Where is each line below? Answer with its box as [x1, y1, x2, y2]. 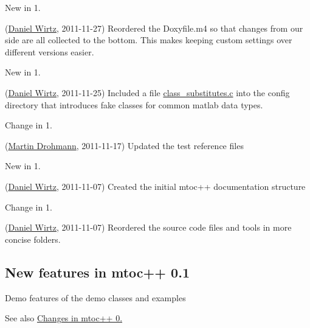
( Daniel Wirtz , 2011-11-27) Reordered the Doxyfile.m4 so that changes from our [5, 21, 303, 34]
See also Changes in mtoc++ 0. [5, 312, 123, 324]
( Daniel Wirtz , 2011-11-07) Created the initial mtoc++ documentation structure [5, 180, 306, 192]
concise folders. [5, 232, 61, 245]
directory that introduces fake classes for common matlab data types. [5, 98, 263, 111]
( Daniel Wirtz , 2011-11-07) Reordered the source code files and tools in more [5, 221, 292, 234]
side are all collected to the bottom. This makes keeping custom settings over [5, 33, 292, 46]
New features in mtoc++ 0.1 [5, 262, 190, 281]
